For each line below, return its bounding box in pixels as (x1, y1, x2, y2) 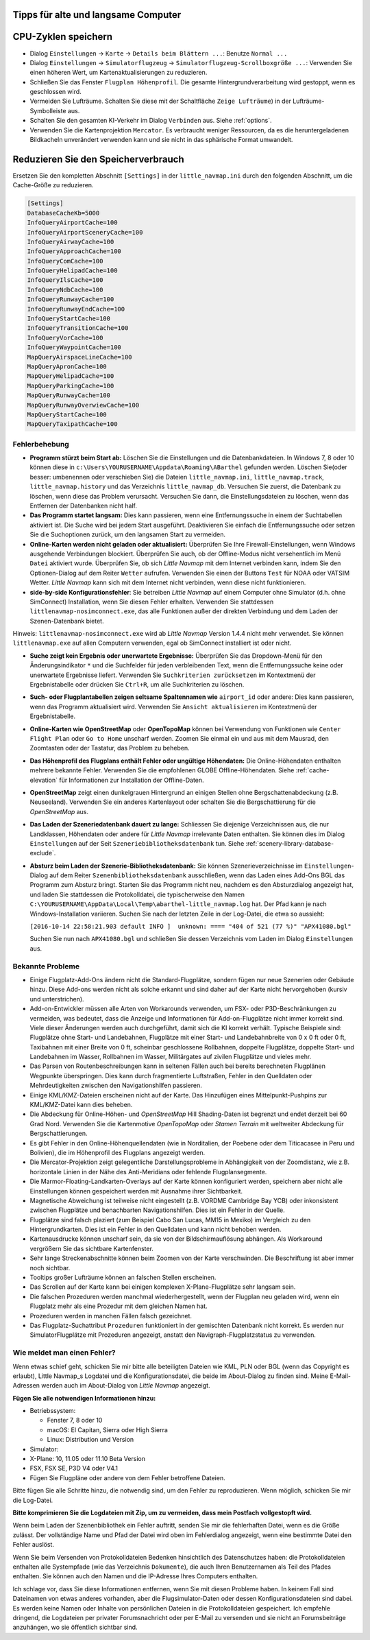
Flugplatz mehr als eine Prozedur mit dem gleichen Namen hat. (29, 1302, 208, 1310)
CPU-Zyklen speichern (12, 31, 113, 43)
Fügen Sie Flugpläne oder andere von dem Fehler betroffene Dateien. (29, 1473, 225, 1482)
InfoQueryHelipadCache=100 (27, 267, 118, 274)
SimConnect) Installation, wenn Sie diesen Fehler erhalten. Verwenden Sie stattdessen (29, 597, 274, 606)
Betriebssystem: (29, 1407, 76, 1415)
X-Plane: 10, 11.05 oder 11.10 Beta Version (29, 1455, 146, 1463)
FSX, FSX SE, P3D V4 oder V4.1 (29, 1464, 119, 1473)
